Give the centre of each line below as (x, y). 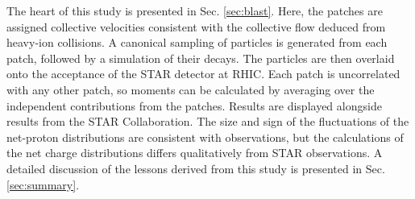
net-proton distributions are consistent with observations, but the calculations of (205, 137)
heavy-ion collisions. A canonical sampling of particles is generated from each (197, 42)
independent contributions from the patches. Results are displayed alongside (194, 105)
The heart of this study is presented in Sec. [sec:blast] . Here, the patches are (195, 10)
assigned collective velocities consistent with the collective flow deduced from (196, 26)
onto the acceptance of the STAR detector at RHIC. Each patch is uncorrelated (203, 74)
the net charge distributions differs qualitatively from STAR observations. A (195, 153)
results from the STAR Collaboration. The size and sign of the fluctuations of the (208, 121)
